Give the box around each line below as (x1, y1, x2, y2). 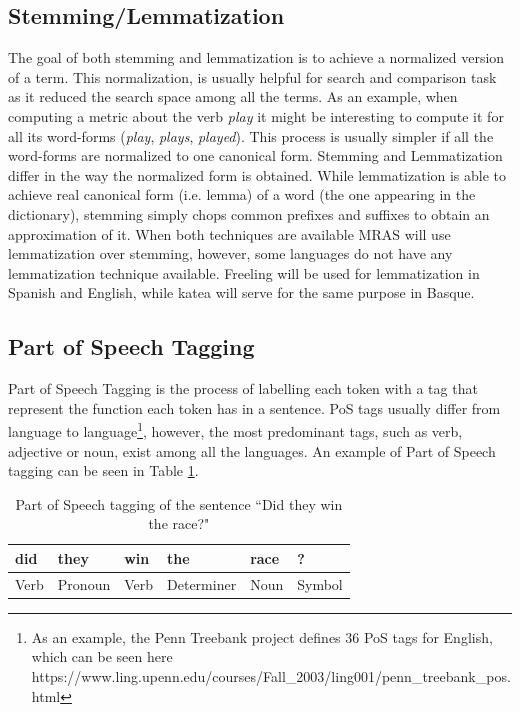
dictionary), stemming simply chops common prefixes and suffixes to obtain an (8, 203, 490, 224)
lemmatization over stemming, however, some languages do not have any (8, 243, 453, 264)
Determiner (167, 573, 237, 594)
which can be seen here (31, 646, 173, 667)
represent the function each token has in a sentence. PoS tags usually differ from (8, 397, 501, 418)
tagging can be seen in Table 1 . (8, 460, 199, 481)
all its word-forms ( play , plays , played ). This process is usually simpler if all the (8, 125, 494, 146)
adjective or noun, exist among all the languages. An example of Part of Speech (8, 440, 496, 461)
